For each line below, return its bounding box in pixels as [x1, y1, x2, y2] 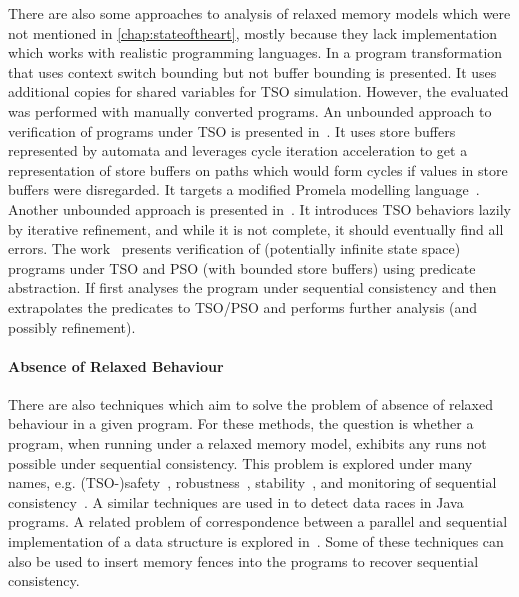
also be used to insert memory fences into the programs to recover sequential [8, 550, 479, 571]
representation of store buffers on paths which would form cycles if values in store [8, 159, 508, 180]
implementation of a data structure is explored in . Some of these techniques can [8, 531, 504, 552]
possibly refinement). [8, 316, 136, 337]
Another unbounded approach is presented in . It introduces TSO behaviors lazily [8, 198, 512, 219]
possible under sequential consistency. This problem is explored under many [8, 452, 473, 473]
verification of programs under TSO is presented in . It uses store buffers [8, 120, 456, 141]
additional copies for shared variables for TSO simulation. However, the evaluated [8, 81, 509, 102]
